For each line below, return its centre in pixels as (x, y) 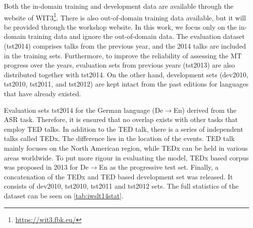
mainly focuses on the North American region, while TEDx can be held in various (126, 148)
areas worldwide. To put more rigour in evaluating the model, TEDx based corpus (126, 157)
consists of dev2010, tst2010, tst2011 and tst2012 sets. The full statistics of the (121, 186)
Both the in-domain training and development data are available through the (119, 6)
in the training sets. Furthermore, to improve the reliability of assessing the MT (123, 55)
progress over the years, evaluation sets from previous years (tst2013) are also (119, 65)
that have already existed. (43, 93)
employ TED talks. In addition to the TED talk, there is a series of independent (124, 129)
